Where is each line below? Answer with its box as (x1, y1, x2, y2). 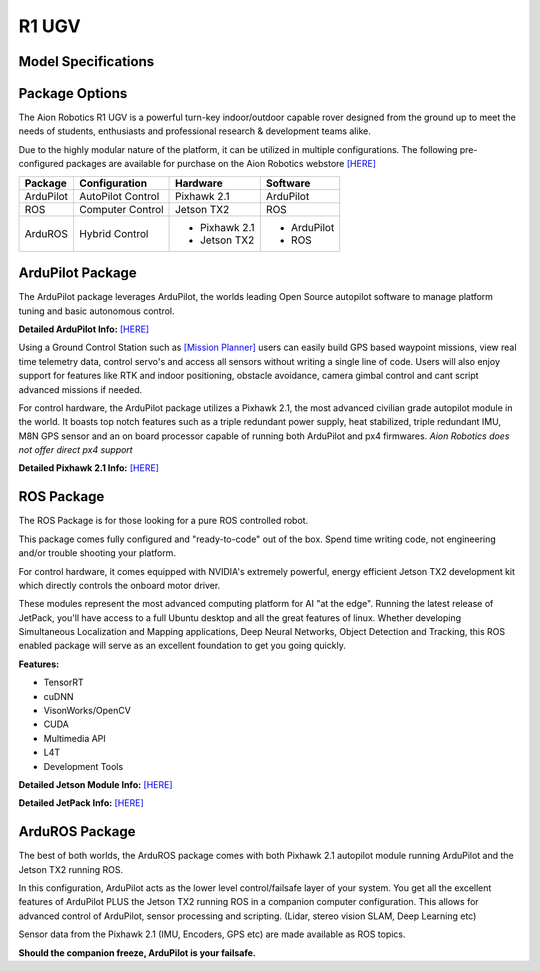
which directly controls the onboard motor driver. (18, 579, 221, 591)
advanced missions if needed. (18, 383, 143, 395)
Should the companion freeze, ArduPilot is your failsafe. (18, 946, 257, 959)
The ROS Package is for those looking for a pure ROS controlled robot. (18, 515, 309, 527)
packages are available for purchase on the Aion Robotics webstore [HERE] (65, 158, 377, 170)
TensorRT (43, 676, 84, 689)
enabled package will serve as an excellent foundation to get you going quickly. (18, 640, 347, 652)
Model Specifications (18, 53, 155, 70)
